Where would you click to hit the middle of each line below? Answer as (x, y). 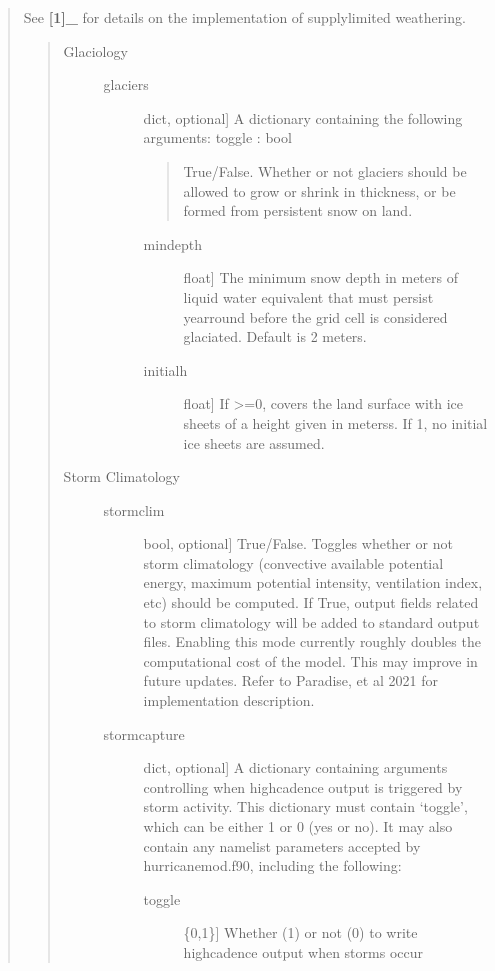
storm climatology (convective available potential (293, 562)
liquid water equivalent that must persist (308, 296)
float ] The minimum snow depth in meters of (320, 277)
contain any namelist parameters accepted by (282, 845)
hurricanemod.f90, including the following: (272, 865)
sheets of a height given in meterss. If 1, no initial (335, 422)
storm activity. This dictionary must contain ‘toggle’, (305, 806)
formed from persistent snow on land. (298, 210)
